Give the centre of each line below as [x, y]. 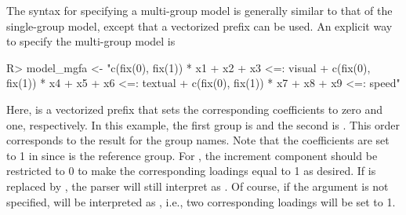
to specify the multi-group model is [91, 41]
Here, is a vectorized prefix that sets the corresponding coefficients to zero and [195, 109]
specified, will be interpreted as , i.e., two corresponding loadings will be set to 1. [201, 201]
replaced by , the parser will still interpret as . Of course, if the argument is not [198, 186]
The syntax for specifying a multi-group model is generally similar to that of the [199, 10]
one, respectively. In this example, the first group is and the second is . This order [203, 124]
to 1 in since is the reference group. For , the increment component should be [192, 155]
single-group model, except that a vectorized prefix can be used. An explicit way [199, 26]
